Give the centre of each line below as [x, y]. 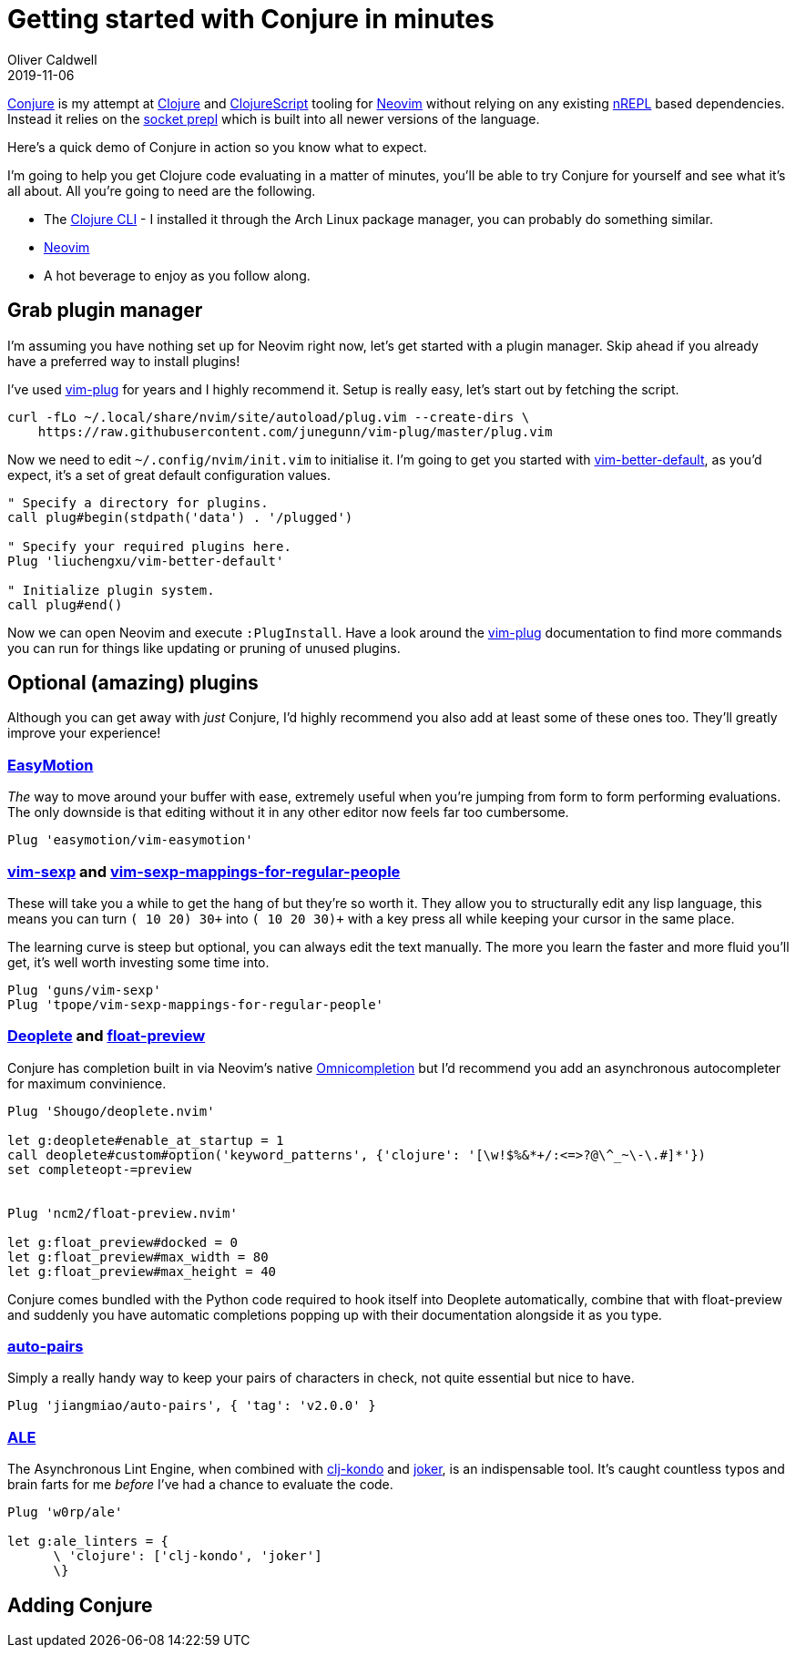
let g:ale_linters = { [88, 1542]
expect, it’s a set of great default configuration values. [169, 475]
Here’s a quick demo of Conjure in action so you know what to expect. [217, 147]
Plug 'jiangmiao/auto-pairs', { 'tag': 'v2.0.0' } [192, 1406]
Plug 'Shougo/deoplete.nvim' [111, 1111]
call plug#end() [65, 604]
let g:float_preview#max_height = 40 [142, 1271]
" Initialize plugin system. [111, 590]
